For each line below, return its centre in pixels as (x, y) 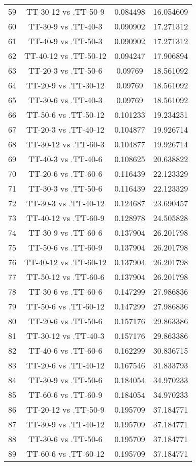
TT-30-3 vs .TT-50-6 (66, 188)
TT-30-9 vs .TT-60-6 (66, 232)
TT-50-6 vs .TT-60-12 (66, 306)
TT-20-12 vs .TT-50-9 (66, 409)
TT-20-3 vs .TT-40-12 (66, 129)
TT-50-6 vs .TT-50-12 (66, 115)
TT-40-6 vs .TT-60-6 (66, 350)
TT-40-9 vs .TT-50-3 (66, 41)
